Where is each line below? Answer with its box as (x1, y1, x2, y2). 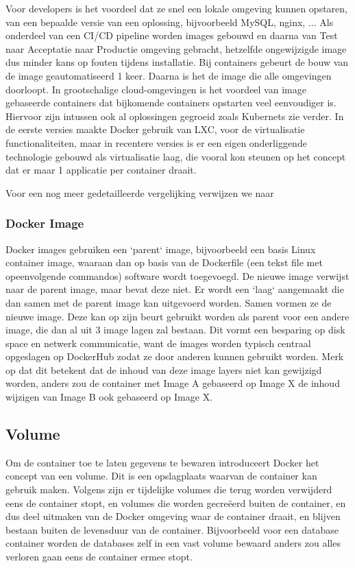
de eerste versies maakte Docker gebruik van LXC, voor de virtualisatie (5, 122, 305, 137)
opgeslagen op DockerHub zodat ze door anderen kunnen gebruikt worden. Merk (5, 349, 344, 364)
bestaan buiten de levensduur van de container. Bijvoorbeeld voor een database (5, 522, 339, 536)
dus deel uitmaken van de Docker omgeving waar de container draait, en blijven (5, 509, 341, 523)
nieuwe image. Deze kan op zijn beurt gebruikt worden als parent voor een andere (5, 309, 350, 323)
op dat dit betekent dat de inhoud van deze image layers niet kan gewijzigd (5, 362, 322, 377)
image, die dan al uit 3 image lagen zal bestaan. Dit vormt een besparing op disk (5, 322, 345, 337)
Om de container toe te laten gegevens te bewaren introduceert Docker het (5, 455, 319, 469)
